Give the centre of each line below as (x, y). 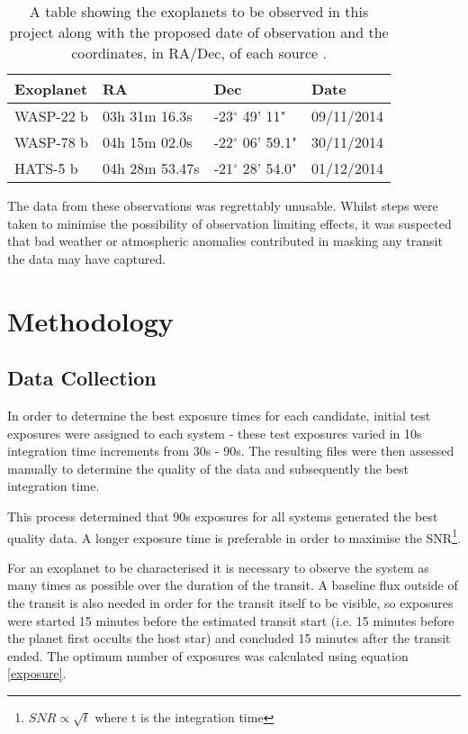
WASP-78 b (52, 142)
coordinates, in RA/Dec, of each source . (199, 53)
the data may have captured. (87, 258)
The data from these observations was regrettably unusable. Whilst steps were (223, 205)
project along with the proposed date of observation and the (199, 32)
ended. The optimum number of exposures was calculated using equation (208, 655)
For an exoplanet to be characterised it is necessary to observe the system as (218, 567)
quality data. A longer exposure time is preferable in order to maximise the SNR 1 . (234, 536)
